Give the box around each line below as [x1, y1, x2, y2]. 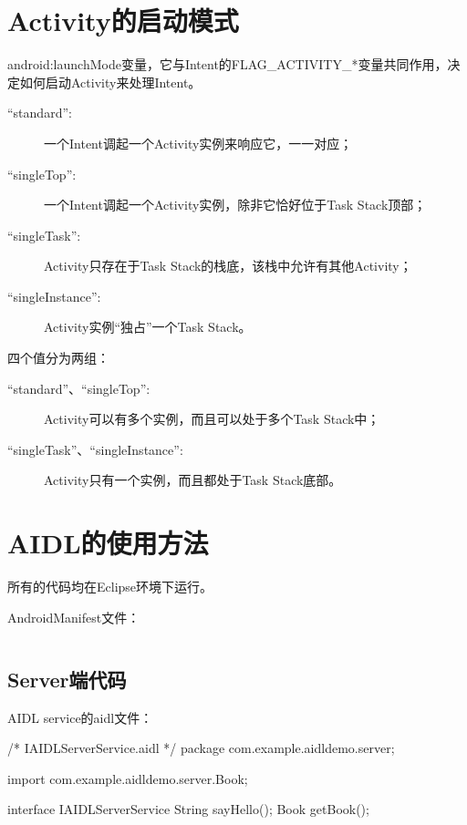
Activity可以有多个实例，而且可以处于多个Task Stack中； [44, 409, 380, 428]
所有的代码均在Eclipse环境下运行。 [7, 577, 213, 596]
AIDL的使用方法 [7, 524, 209, 562]
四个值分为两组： [7, 348, 109, 367]
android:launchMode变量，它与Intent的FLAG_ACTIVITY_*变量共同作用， [7, 55, 448, 74]
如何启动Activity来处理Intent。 [19, 72, 202, 91]
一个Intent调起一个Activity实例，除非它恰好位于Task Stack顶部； [44, 195, 427, 214]
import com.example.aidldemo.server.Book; [7, 768, 248, 788]
